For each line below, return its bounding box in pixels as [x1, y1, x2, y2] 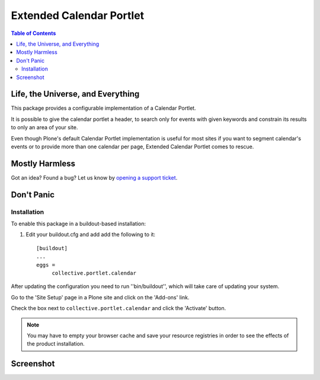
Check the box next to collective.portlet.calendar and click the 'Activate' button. [11, 305, 226, 312]
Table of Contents [11, 30, 56, 37]
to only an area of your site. [11, 124, 78, 131]
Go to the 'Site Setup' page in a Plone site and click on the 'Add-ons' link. [11, 293, 190, 301]
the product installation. [27, 340, 85, 347]
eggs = [36, 261, 56, 268]
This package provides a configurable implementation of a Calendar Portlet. [11, 104, 196, 112]
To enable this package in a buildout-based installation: [11, 220, 146, 228]
